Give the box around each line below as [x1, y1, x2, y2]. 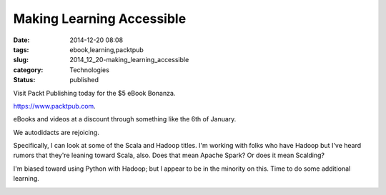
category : [13, 65, 44, 74]
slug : [13, 56, 29, 64]
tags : [13, 45, 29, 54]
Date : [13, 36, 30, 44]
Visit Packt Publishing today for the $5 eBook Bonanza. [13, 89, 176, 97]
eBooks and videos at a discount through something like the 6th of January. [13, 115, 237, 124]
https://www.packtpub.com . [13, 101, 96, 110]
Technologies [69, 65, 110, 74]
